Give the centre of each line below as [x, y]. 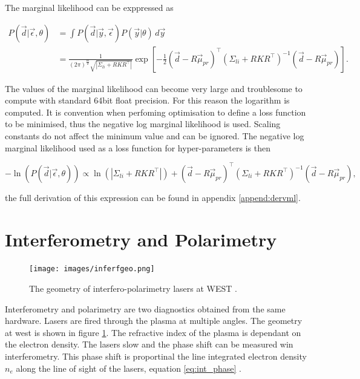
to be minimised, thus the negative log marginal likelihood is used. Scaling [143, 124]
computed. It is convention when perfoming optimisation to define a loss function [155, 112]
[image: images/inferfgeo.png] [92, 269]
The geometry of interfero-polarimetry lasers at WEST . [133, 288]
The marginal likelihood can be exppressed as [89, 7]
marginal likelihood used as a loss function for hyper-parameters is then [138, 147]
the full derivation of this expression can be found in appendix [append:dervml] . [153, 197]
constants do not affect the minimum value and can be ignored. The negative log [155, 136]
